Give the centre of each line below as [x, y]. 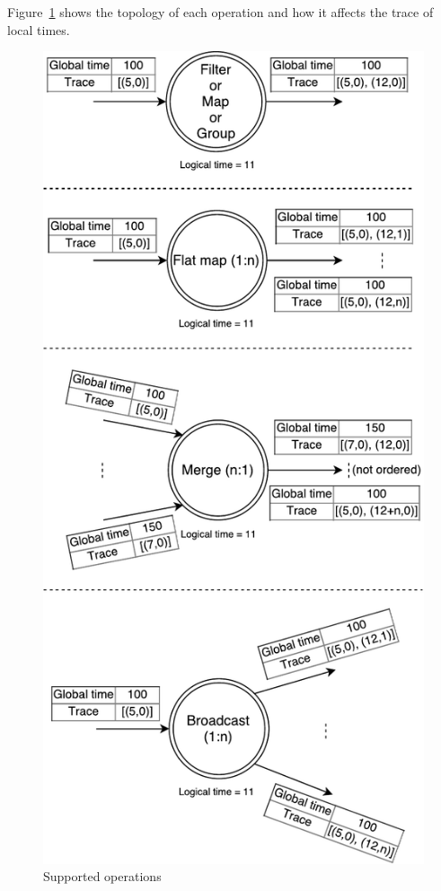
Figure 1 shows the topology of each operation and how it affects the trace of [220, 12]
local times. [39, 29]
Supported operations [102, 876]
